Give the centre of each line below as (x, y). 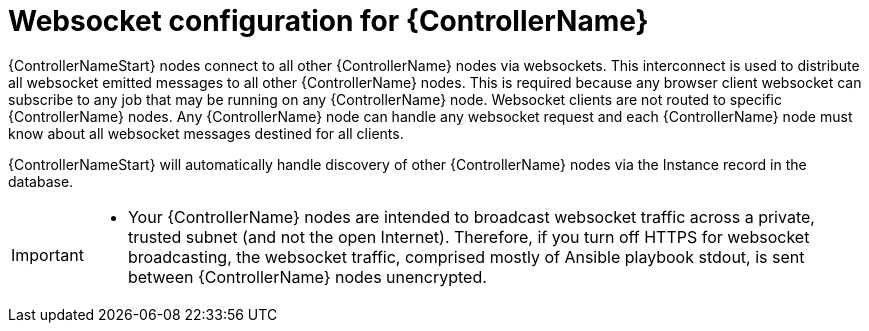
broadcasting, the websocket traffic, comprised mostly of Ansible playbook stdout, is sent (466, 256)
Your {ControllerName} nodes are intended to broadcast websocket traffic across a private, (471, 216)
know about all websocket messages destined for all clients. (206, 133)
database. (41, 181)
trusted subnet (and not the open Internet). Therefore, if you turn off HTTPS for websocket (468, 236)
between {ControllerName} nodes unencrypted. (307, 276)
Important (47, 254)
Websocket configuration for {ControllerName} (328, 21)
